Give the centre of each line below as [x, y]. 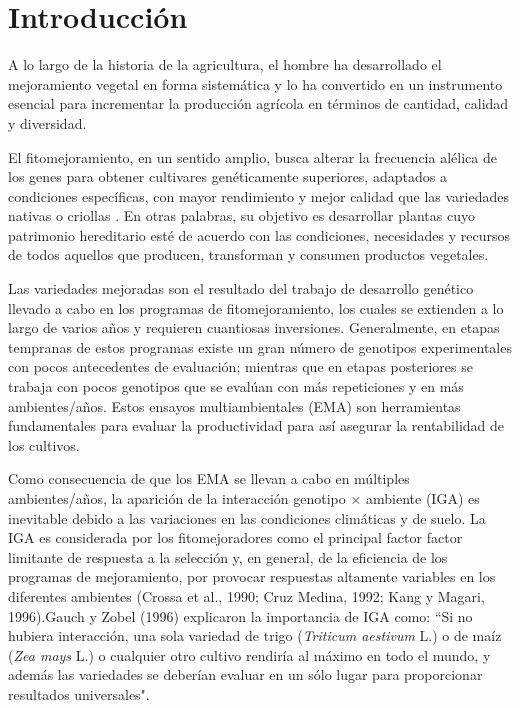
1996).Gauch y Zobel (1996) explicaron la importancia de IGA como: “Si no [240, 615]
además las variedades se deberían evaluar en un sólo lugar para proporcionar [245, 674]
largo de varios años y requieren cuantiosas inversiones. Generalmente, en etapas [254, 327]
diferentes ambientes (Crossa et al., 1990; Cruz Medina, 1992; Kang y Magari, [246, 595]
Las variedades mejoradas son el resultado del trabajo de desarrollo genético [241, 288]
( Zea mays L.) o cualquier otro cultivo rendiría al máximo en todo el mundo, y [249, 654]
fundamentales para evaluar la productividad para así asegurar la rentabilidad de [256, 425]
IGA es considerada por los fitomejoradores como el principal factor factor [235, 537]
